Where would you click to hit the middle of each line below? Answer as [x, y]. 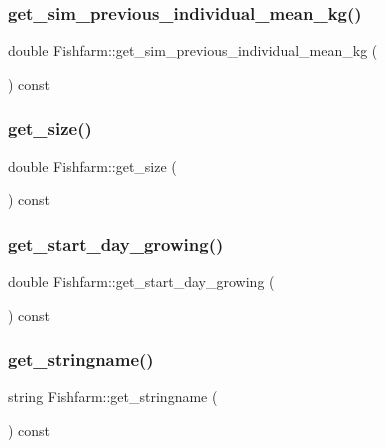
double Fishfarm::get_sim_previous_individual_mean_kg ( [193, 50]
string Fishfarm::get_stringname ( [113, 396]
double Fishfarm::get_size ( [92, 165]
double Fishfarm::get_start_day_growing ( [141, 281]
